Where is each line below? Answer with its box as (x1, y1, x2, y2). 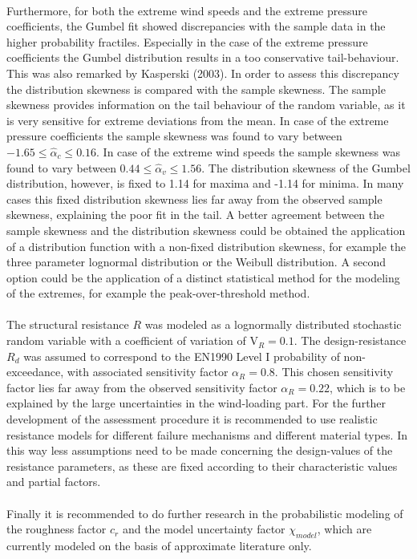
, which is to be (330, 379, 406, 395)
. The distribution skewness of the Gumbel (201, 159, 411, 176)
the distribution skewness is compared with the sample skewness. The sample (6, 80, 386, 97)
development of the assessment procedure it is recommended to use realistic (6, 411, 378, 427)
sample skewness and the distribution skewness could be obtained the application (6, 221, 406, 238)
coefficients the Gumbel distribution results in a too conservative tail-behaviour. (6, 49, 399, 66)
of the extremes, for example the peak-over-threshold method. (6, 285, 310, 302)
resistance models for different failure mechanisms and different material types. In (6, 426, 407, 443)
